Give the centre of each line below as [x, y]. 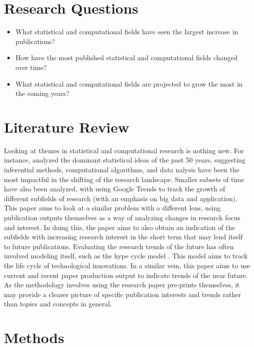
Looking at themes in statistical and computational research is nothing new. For [124, 150]
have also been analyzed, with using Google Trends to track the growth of [115, 189]
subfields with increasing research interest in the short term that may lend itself [123, 237]
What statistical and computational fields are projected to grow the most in [129, 83]
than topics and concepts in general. [58, 304]
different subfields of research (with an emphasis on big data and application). [121, 198]
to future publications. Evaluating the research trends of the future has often [119, 246]
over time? [31, 67]
